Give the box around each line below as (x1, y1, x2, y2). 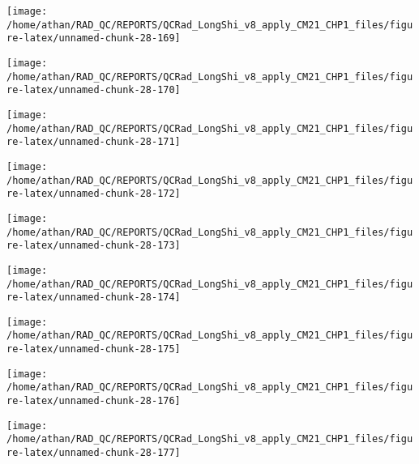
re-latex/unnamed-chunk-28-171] (6, 136, 181, 148)
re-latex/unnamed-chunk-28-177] (6, 447, 181, 459)
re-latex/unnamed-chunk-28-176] (6, 395, 181, 407)
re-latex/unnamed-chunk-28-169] (6, 32, 181, 45)
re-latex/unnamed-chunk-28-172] (6, 188, 181, 200)
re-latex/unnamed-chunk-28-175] (6, 343, 181, 355)
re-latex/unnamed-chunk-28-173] (6, 240, 181, 252)
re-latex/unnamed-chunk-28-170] (6, 84, 181, 96)
